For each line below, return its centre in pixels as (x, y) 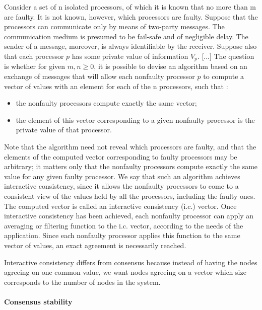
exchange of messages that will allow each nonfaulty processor (100, 76)
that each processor (34, 56)
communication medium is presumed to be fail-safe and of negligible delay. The (126, 36)
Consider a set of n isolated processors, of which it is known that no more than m (130, 7)
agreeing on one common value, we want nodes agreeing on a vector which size (125, 272)
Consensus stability (38, 301)
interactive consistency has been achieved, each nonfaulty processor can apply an (129, 216)
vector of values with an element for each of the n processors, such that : (116, 86)
